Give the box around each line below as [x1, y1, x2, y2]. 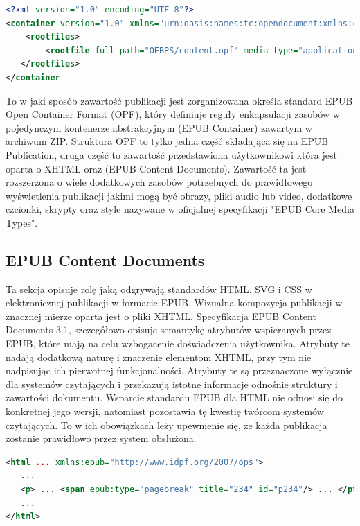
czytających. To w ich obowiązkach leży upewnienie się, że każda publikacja [6, 417, 327, 432]
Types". [6, 215, 38, 229]
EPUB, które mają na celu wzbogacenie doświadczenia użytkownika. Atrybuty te [6, 336, 350, 351]
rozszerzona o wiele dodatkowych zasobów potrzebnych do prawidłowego [6, 175, 313, 189]
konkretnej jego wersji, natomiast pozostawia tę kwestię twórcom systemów [6, 404, 324, 419]
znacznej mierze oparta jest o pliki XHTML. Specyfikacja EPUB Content [6, 308, 316, 323]
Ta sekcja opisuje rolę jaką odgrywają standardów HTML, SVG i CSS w [6, 281, 312, 296]
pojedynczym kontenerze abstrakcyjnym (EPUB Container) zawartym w [6, 120, 312, 134]
